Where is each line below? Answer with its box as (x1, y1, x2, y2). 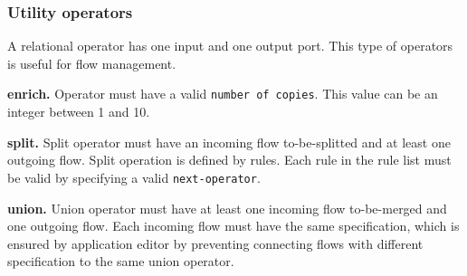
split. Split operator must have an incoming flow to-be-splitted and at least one (7, 132, 451, 151)
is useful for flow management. (7, 53, 176, 72)
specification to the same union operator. (7, 252, 234, 271)
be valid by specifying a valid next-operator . (7, 167, 261, 186)
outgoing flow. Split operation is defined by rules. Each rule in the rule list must (7, 150, 452, 169)
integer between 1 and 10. (7, 102, 150, 121)
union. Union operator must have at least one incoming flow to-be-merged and (7, 198, 447, 217)
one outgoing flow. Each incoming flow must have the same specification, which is (7, 216, 460, 235)
